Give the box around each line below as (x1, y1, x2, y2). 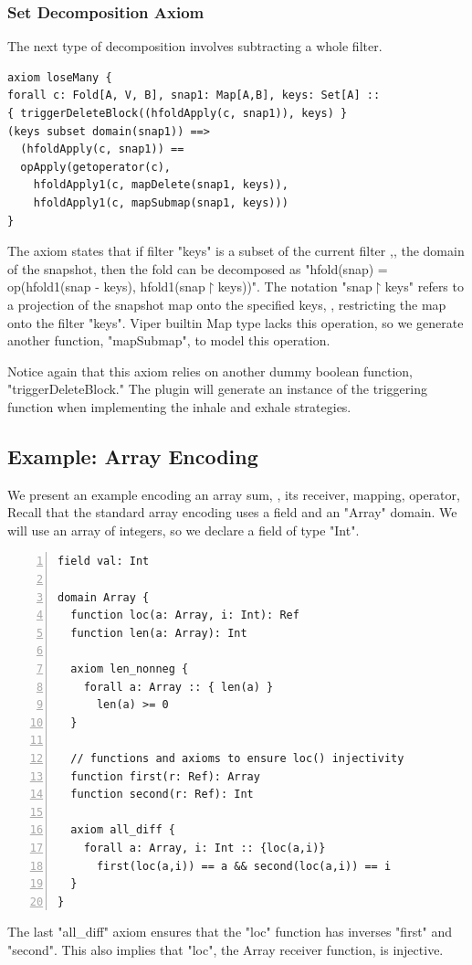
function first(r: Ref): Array (70, 769, 260, 783)
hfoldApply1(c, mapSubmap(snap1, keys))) (33, 196, 288, 209)
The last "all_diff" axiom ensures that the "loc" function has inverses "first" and (7, 922, 453, 941)
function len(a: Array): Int (70, 626, 247, 640)
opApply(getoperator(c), (20, 160, 171, 174)
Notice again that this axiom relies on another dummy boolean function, (7, 361, 413, 380)
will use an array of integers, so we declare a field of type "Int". (7, 520, 360, 539)
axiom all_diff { (70, 823, 175, 837)
